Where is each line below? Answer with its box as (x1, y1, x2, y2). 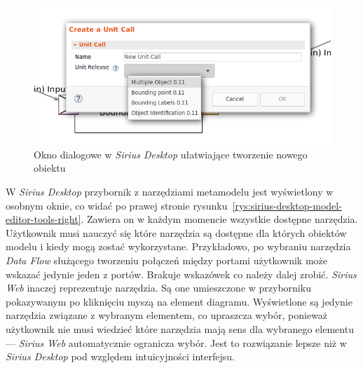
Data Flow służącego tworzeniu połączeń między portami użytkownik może (6, 253, 328, 267)
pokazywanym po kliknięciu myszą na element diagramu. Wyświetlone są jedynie (6, 294, 352, 308)
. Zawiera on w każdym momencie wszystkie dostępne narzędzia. (81, 212, 358, 226)
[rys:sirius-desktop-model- (232, 198, 342, 212)
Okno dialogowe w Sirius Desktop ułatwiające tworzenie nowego (34, 146, 308, 161)
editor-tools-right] (6, 212, 81, 226)
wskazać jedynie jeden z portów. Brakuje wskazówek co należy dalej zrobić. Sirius (6, 266, 357, 281)
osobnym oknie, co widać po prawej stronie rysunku (6, 198, 228, 212)
